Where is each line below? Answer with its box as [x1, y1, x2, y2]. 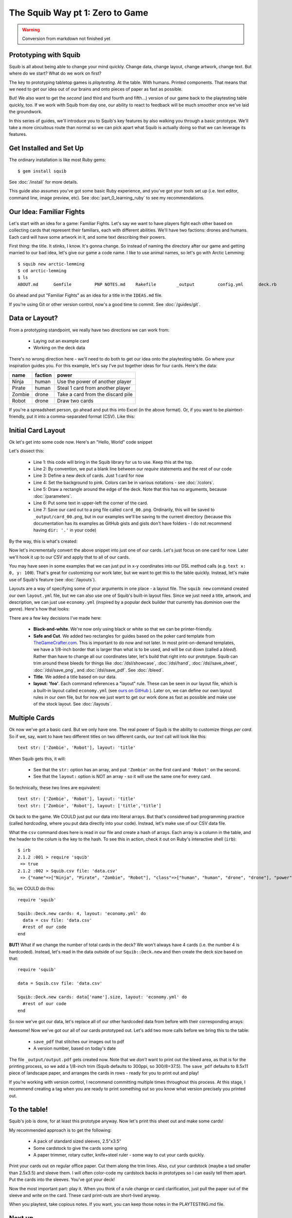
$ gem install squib [18, 168, 67, 174]
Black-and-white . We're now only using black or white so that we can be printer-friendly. [33, 626, 213, 632]
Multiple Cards [9, 714, 55, 722]
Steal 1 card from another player [57, 384, 131, 391]
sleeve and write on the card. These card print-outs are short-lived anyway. [9, 1192, 161, 1198]
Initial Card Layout [9, 426, 66, 435]
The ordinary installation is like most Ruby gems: [9, 157, 107, 163]
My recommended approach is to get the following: [9, 1127, 112, 1133]
